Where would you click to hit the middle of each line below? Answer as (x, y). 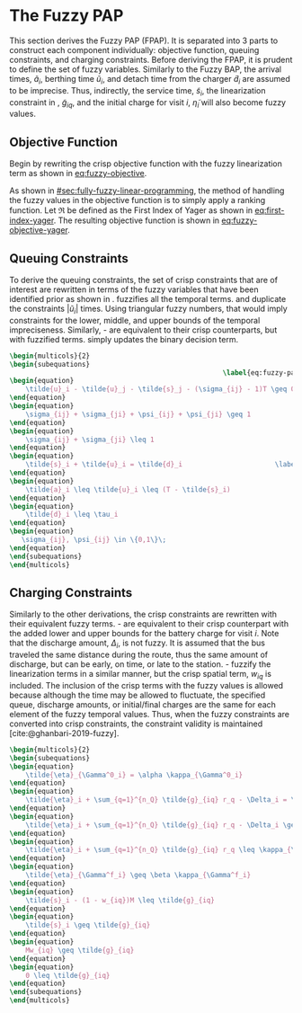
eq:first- (270, 210)
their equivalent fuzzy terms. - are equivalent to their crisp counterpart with (149, 624)
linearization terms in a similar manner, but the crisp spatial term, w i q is (141, 675)
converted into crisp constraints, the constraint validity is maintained (136, 724)
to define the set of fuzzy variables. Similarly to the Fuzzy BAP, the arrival (145, 69)
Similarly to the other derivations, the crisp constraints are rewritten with (143, 614)
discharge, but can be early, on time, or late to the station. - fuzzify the (140, 664)
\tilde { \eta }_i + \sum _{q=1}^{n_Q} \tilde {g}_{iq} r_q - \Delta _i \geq (162, 825)
